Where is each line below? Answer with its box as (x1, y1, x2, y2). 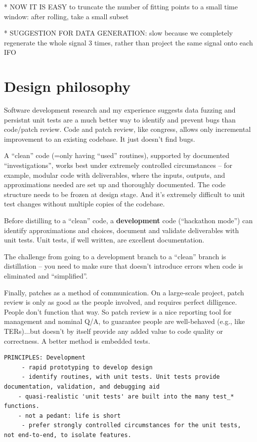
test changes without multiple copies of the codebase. (4, 199, 165, 209)
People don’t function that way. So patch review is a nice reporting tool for (4, 306, 232, 317)
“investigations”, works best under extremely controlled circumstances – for (4, 160, 232, 170)
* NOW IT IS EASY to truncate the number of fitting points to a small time (4, 1, 238, 11)
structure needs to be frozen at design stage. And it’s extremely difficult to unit (4, 189, 245, 199)
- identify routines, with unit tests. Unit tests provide (21, 373, 220, 381)
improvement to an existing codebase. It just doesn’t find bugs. (4, 133, 195, 144)
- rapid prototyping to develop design (21, 363, 153, 371)
